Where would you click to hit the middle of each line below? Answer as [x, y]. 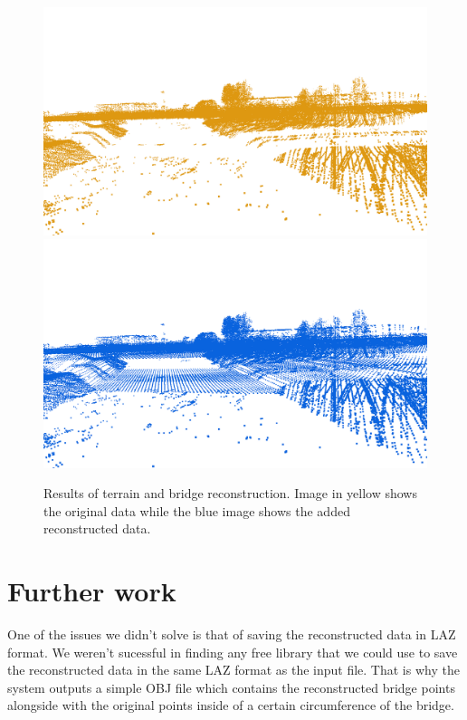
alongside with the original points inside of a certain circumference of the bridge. [231, 705]
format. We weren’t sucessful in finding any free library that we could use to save [233, 652]
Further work [92, 591]
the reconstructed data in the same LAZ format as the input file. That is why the [233, 670]
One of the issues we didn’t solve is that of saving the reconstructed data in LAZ [232, 634]
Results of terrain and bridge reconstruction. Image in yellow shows [230, 493]
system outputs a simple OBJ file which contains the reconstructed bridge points [231, 687]
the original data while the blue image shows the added [197, 510]
